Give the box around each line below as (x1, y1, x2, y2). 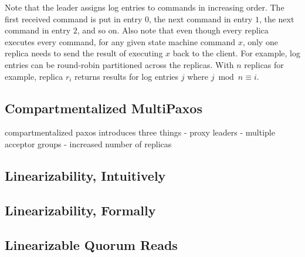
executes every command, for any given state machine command (5, 35, 235, 48)
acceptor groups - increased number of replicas (5, 137, 172, 150)
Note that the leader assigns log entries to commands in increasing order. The (5, 1, 284, 13)
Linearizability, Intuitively (5, 166, 166, 184)
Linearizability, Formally (5, 201, 156, 219)
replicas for (244, 58, 284, 70)
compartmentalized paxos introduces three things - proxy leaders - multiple (5, 126, 275, 138)
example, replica (5, 70, 63, 82)
